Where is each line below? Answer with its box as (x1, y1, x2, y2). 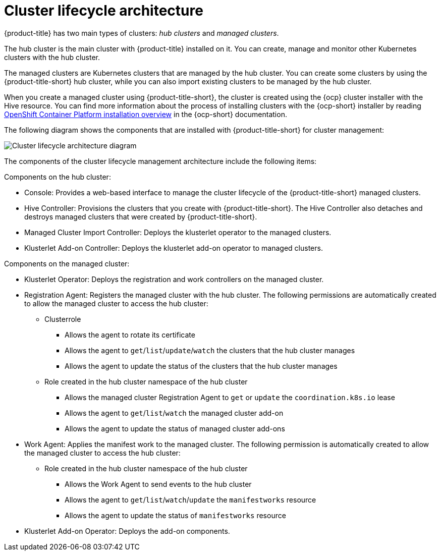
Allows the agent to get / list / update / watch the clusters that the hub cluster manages (65, 346, 355, 355)
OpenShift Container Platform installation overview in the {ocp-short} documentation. (4, 109, 287, 119)
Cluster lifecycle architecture (4, 2, 203, 19)
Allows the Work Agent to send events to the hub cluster (65, 479, 252, 488)
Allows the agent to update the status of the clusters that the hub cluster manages (65, 361, 338, 370)
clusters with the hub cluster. (4, 52, 100, 62)
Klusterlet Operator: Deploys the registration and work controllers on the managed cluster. (24, 274, 324, 284)
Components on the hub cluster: (4, 172, 111, 181)
